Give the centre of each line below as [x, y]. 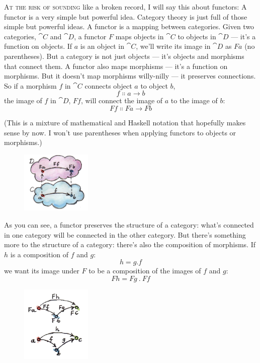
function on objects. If [38, 46]
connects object [108, 85]
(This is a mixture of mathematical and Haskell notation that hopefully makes [125, 122]
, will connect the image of [122, 100]
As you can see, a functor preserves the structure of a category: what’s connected [129, 224]
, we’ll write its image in [173, 46]
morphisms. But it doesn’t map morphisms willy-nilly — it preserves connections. [130, 76]
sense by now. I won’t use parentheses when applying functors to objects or [120, 132]
